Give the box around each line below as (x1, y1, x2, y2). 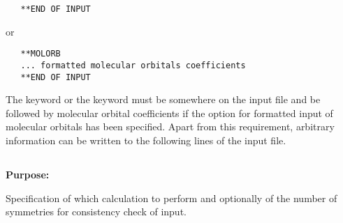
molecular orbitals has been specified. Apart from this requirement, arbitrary (6, 119, 335, 134)
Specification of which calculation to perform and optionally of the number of (6, 190, 337, 205)
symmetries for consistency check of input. (6, 204, 187, 219)
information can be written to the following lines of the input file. (6, 133, 286, 147)
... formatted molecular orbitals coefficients (20, 60, 246, 70)
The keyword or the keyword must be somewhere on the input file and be (6, 92, 321, 107)
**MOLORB (20, 49, 61, 59)
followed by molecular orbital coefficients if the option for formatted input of (6, 105, 333, 120)
